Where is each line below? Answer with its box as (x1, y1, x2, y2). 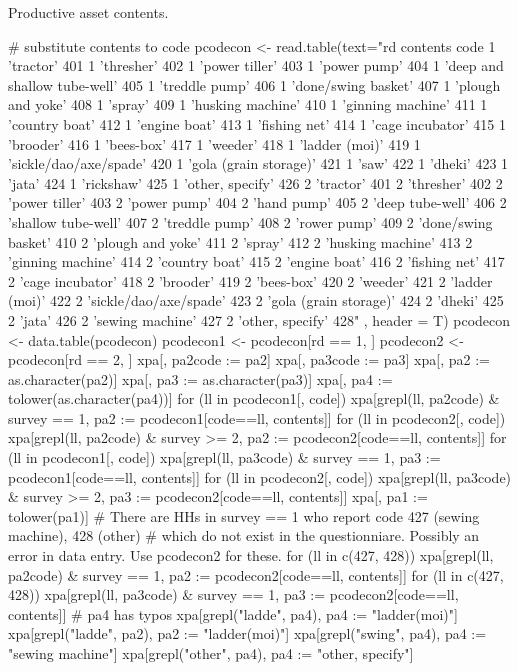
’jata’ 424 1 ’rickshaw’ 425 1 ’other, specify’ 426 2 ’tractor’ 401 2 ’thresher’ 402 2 (8, 172, 503, 193)
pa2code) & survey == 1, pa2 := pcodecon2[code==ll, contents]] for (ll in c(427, (8, 564, 504, 585)
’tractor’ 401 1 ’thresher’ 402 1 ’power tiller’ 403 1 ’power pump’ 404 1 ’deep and (8, 55, 504, 76)
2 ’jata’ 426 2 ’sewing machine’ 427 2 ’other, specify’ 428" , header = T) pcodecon (8, 309, 511, 330)
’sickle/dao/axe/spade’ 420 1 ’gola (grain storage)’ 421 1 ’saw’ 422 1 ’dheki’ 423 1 (8, 153, 509, 174)
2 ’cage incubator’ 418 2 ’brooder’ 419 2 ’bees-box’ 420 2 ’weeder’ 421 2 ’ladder (8, 270, 493, 291)
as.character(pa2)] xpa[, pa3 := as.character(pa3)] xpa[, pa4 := (8, 368, 393, 389)
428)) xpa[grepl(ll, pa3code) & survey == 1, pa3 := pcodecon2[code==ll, (8, 584, 459, 605)
